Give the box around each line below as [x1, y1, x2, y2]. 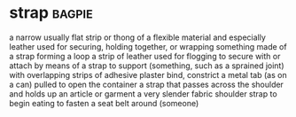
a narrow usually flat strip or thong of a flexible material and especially [9, 32, 266, 43]
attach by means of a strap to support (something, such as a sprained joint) [9, 60, 285, 71]
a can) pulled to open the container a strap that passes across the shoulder [9, 79, 284, 90]
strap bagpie [9, 3, 93, 23]
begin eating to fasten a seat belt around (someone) [9, 97, 199, 108]
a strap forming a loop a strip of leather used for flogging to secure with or [9, 51, 281, 61]
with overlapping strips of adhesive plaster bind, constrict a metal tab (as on [9, 69, 287, 80]
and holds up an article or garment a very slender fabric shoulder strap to [9, 88, 277, 99]
